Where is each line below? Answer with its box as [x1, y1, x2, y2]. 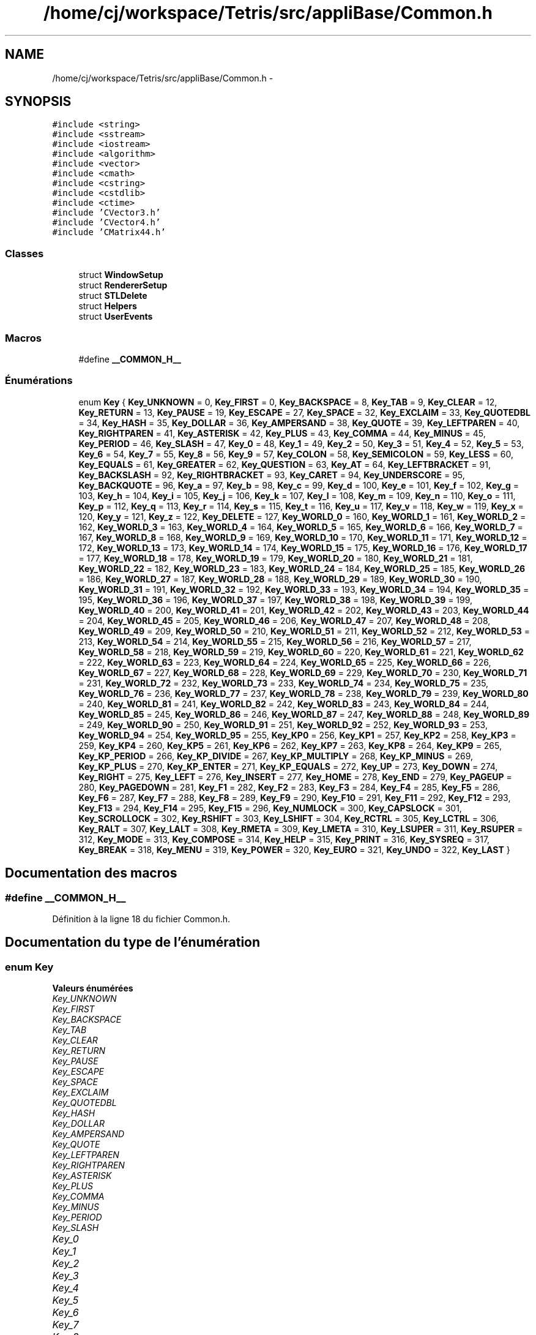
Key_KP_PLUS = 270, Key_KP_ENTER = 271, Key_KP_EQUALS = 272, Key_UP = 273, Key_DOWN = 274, [78, 761, 498, 772]
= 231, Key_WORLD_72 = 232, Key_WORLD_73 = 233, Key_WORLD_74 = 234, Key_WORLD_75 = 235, [78, 677, 489, 688]
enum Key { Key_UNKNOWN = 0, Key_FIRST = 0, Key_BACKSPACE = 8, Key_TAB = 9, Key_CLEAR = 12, [78, 396, 497, 407]
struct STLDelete [78, 290, 147, 301]
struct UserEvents [78, 311, 153, 322]
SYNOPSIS [5, 94, 72, 110]
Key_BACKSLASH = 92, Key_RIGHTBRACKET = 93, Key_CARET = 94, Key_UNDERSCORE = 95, [78, 469, 465, 480]
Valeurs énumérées [52, 983, 133, 994]
